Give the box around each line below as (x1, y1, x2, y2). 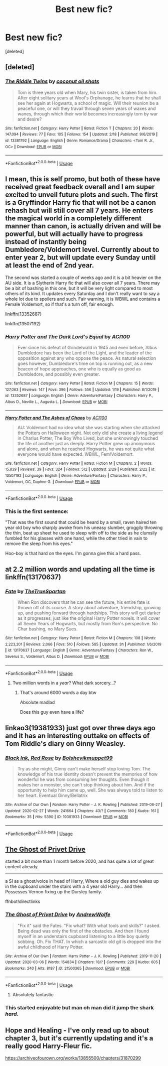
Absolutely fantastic (12, 992, 54, 998)
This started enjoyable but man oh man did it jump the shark (5, 1004, 154, 1011)
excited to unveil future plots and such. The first (5, 191, 158, 199)
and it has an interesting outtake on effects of (5, 731, 150, 740)
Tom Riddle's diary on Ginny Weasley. (5, 739, 126, 748)
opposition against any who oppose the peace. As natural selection (17, 355, 156, 361)
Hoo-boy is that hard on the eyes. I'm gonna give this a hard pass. (5, 551, 141, 557)
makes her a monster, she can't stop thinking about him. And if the (17, 781, 154, 787)
